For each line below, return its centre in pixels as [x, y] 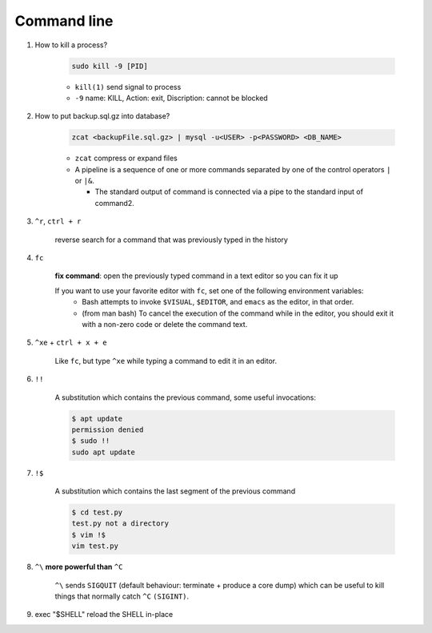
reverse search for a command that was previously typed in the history [171, 240]
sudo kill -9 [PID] [110, 66]
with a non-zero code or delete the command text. [165, 324]
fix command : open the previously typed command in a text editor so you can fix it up [197, 276]
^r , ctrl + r [58, 221]
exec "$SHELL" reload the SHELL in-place [104, 615]
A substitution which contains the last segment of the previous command [175, 491]
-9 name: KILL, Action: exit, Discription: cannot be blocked [171, 98]
